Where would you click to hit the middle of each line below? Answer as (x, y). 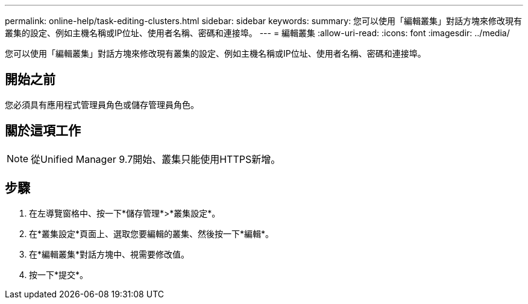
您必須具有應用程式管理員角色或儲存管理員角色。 (102, 104)
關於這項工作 (43, 131)
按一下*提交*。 (59, 274)
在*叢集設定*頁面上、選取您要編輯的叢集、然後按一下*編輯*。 (152, 233)
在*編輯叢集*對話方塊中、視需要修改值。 (109, 254)
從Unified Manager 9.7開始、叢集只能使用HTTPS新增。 (156, 159)
